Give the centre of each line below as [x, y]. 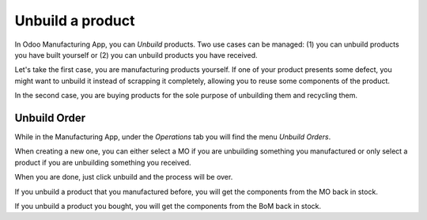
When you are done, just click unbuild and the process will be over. [124, 177]
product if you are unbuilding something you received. [103, 162]
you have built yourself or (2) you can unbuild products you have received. [136, 55]
